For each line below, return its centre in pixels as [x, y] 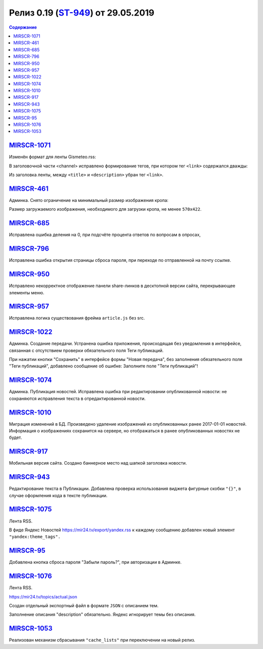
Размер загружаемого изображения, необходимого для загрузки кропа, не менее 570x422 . [105, 209]
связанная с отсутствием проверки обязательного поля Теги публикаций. [86, 350]
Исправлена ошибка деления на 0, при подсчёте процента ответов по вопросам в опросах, [105, 235]
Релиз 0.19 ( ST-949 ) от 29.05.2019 [82, 13]
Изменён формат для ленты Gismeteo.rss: [53, 157]
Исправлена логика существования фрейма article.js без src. [77, 318]
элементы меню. [27, 292]
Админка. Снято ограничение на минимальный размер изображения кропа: [89, 200]
